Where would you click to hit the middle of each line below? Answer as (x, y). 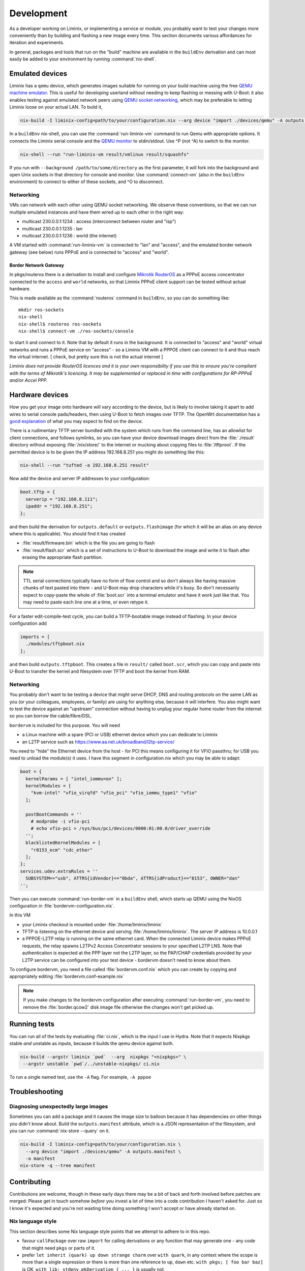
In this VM (20, 915)
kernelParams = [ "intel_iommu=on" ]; (74, 779)
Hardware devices (39, 395)
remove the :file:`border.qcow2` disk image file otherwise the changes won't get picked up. (118, 1007)
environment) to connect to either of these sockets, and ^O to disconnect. (87, 182)
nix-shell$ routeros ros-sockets (60, 324)
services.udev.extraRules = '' (59, 871)
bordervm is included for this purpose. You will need (65, 725)
